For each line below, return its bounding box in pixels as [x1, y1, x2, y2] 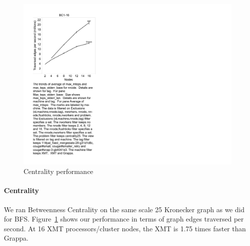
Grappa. [4, 233, 28, 243]
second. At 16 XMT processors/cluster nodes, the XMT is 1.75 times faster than [4, 223, 246, 233]
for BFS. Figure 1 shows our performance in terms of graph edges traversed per [4, 214, 244, 224]
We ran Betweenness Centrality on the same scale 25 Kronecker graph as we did [4, 204, 245, 214]
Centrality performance [24, 166, 94, 176]
